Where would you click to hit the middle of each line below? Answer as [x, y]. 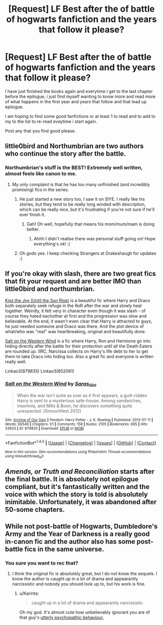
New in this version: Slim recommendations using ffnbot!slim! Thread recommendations [78, 452]
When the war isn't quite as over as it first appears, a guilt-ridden [82, 395]
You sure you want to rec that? [42, 563]
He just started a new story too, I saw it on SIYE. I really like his [82, 199]
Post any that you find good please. [41, 131]
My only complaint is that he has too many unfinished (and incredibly [81, 184]
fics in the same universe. [64, 549]
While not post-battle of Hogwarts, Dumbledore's [81, 526]
